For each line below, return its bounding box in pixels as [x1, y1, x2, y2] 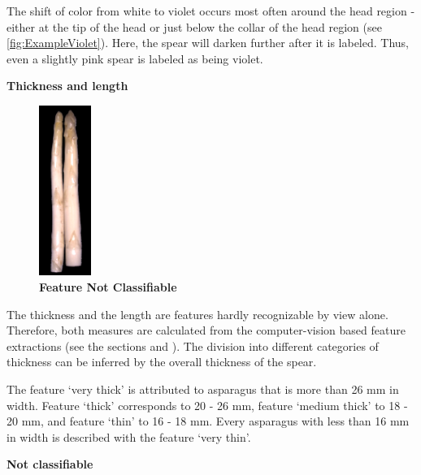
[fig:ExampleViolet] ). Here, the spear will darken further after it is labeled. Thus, [7, 34, 409, 51]
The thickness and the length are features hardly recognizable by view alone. [7, 305, 388, 322]
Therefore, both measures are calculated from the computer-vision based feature [7, 322, 406, 339]
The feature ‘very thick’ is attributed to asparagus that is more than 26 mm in [7, 380, 399, 397]
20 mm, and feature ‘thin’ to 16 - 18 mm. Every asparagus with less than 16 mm [7, 412, 410, 430]
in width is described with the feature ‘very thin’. [7, 428, 251, 445]
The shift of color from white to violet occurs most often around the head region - [7, 2, 415, 19]
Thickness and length [7, 77, 128, 94]
